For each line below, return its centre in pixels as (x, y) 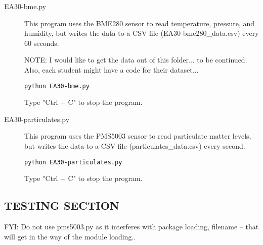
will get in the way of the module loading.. (70, 236)
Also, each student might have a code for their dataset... (112, 69)
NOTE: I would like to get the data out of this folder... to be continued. (136, 60)
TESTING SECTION (62, 205)
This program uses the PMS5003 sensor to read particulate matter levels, (138, 136)
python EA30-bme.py (57, 86)
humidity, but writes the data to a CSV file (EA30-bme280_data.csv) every (142, 33)
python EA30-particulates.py (73, 162)
